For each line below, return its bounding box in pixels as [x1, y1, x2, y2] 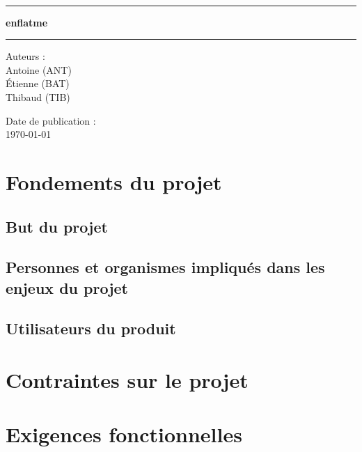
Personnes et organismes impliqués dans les [6, 256, 325, 278]
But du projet [6, 215, 108, 237]
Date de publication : [6, 113, 96, 127]
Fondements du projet [6, 167, 222, 196]
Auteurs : [6, 49, 45, 63]
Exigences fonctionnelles [6, 420, 242, 449]
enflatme [6, 15, 48, 29]
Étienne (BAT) [6, 76, 70, 91]
